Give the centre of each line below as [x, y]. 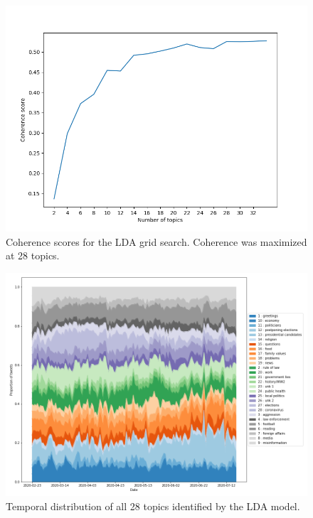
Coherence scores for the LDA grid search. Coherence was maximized [156, 241]
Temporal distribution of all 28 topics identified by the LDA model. [153, 506]
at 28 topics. [33, 255]
